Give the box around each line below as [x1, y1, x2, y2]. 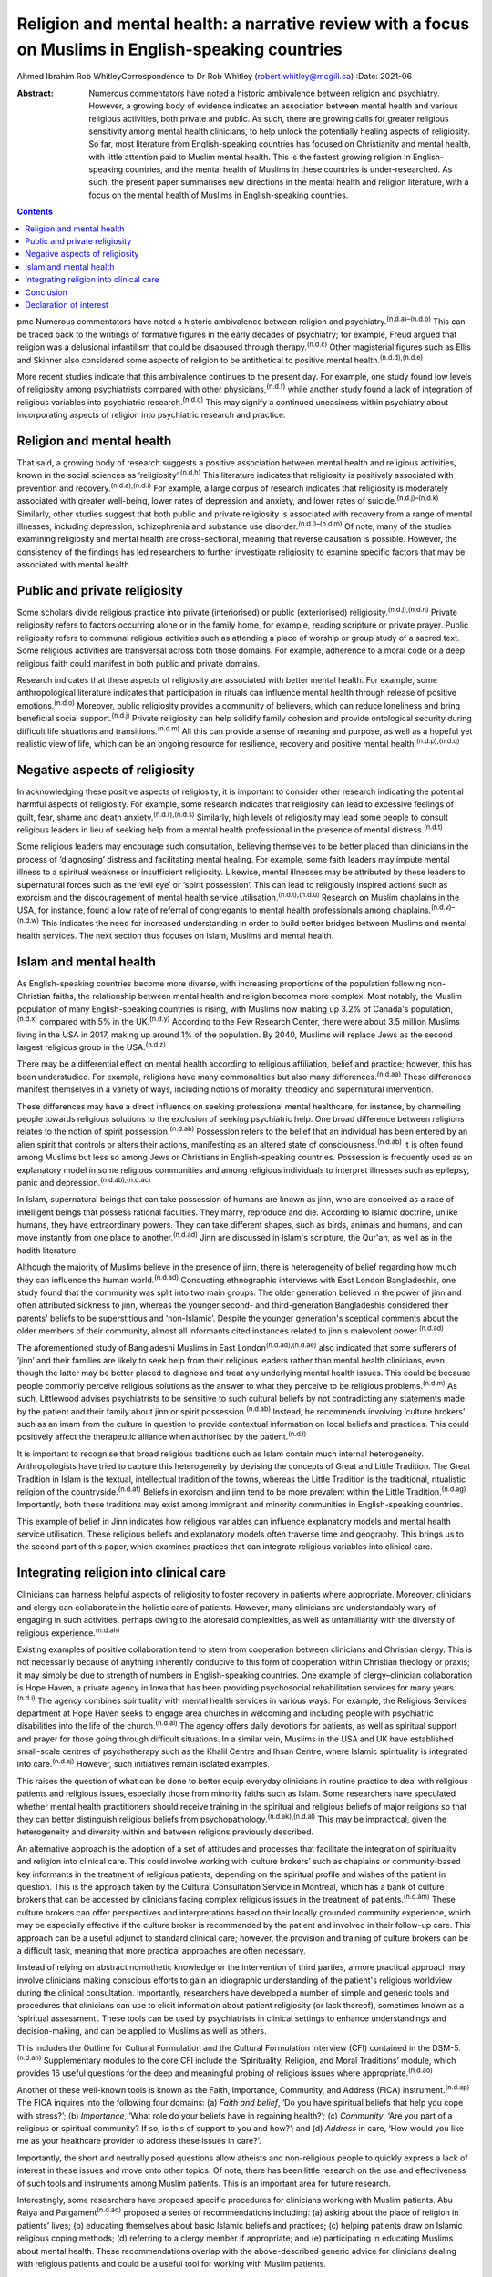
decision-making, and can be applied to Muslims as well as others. [16, 2026, 268, 2037]
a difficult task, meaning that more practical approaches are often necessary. [16, 1945, 306, 1955]
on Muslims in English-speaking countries [16, 39, 343, 59]
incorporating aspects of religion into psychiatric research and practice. [16, 410, 286, 421]
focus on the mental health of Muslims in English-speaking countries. [88, 189, 349, 200]
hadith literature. [16, 1244, 79, 1256]
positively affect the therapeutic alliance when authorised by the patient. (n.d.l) [16, 1430, 307, 1443]
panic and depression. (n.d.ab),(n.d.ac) [16, 1176, 151, 1188]
